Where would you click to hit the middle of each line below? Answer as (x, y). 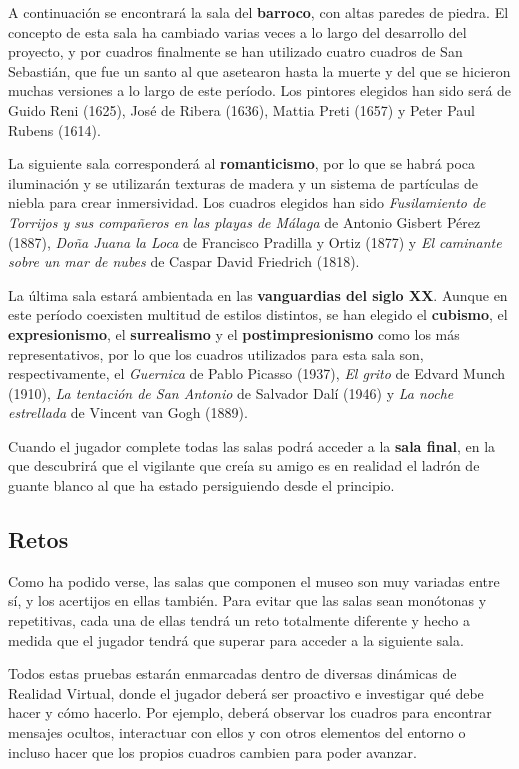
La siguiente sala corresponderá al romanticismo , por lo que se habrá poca (242, 163)
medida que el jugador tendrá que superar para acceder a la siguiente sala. (236, 639)
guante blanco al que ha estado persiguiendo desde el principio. (201, 485)
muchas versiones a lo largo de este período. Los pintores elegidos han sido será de (260, 90)
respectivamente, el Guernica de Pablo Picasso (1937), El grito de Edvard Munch (257, 373)
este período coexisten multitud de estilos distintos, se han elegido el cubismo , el (258, 314)
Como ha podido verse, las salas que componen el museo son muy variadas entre (254, 580)
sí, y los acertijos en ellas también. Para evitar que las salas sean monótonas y (247, 600)
